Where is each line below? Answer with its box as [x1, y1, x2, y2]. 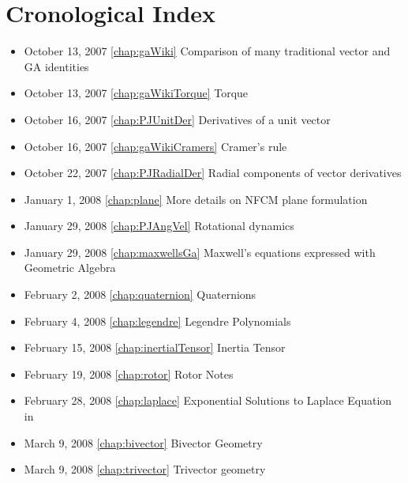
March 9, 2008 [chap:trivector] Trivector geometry [24, 461, 266, 477]
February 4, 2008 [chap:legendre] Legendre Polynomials [24, 312, 291, 329]
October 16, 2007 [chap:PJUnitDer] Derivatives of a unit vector [24, 111, 331, 127]
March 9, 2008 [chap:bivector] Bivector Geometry [24, 434, 263, 451]
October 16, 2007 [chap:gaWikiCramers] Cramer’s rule [24, 138, 287, 154]
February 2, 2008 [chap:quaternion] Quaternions [24, 286, 256, 303]
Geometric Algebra [24, 259, 116, 276]
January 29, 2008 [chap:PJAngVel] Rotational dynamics [24, 217, 294, 234]
